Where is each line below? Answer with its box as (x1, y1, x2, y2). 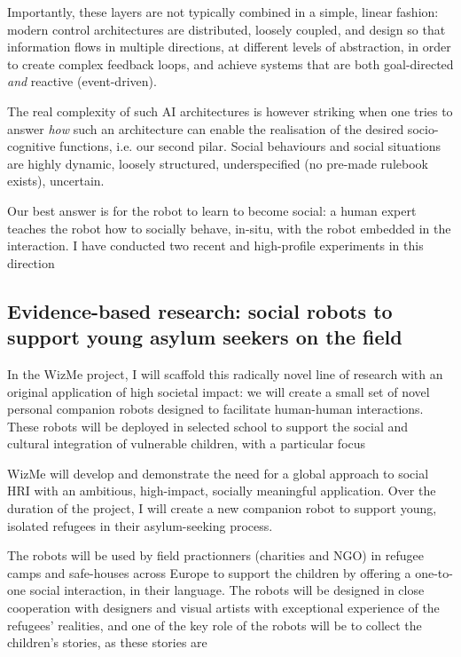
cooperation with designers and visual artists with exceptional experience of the (7, 598, 440, 617)
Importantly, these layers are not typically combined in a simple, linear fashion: (7, 3, 439, 20)
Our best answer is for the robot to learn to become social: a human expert (7, 201, 417, 219)
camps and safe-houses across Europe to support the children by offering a (7, 563, 411, 582)
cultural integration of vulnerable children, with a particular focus (7, 434, 366, 453)
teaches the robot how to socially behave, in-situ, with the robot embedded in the (7, 218, 451, 237)
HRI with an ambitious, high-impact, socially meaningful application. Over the (7, 481, 436, 500)
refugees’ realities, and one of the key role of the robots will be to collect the (7, 615, 422, 634)
